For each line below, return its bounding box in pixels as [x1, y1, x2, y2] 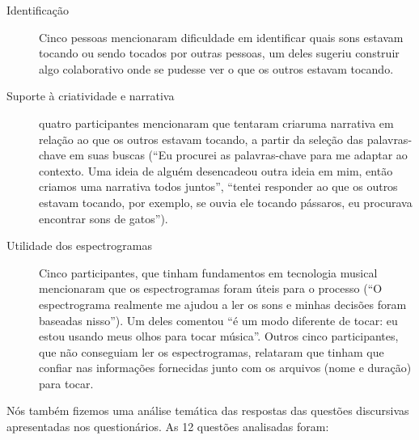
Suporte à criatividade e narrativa [6, 87, 175, 104]
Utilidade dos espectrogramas [6, 237, 152, 254]
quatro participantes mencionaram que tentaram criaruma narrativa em [39, 114, 394, 131]
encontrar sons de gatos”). [39, 209, 168, 226]
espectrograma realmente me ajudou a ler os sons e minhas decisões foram [39, 295, 407, 312]
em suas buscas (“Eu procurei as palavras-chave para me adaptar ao [70, 146, 408, 163]
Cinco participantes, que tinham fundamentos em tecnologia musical [39, 264, 378, 281]
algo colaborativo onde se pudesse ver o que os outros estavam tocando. [39, 60, 394, 77]
